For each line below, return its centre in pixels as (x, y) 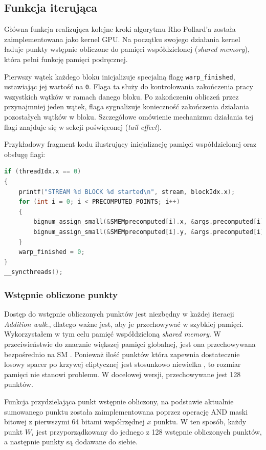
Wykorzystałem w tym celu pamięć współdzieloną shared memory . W (113, 334)
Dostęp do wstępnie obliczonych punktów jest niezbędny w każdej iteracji (119, 314)
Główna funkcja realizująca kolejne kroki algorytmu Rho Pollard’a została (120, 29)
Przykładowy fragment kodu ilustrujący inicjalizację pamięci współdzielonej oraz (130, 144)
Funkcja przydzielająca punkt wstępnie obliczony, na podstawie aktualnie (119, 401)
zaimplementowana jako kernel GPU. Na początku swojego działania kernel (122, 39)
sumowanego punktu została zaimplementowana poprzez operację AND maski (126, 411)
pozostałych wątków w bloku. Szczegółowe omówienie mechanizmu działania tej (129, 117)
